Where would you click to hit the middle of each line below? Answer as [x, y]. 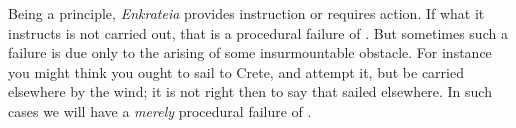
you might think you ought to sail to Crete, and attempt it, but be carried [236, 71]
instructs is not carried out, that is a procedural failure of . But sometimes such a [258, 32]
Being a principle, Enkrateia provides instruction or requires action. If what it [246, 13]
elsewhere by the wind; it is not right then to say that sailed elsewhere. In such [250, 91]
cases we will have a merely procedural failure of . [160, 110]
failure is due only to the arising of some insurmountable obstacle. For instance [250, 52]
